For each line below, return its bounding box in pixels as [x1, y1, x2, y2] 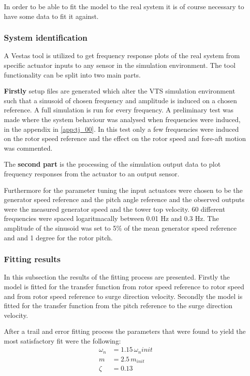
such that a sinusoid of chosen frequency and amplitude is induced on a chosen [4, 95, 237, 105]
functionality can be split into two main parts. [4, 69, 141, 79]
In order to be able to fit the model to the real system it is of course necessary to [4, 1, 244, 11]
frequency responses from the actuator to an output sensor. [4, 168, 179, 178]
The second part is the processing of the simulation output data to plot [4, 159, 221, 169]
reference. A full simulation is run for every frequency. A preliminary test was [4, 105, 234, 115]
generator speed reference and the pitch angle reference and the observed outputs [4, 194, 245, 204]
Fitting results [4, 253, 61, 265]
